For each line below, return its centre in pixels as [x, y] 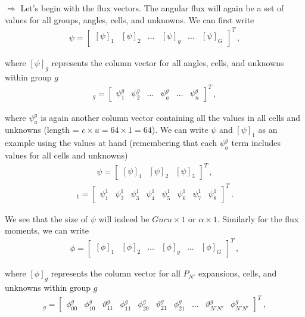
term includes [256, 143]
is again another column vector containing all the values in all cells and [171, 117]
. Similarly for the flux [258, 218]
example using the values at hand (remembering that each [111, 143]
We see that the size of [46, 218]
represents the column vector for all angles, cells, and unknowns [168, 62]
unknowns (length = [42, 130]
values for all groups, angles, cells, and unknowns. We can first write [130, 19]
